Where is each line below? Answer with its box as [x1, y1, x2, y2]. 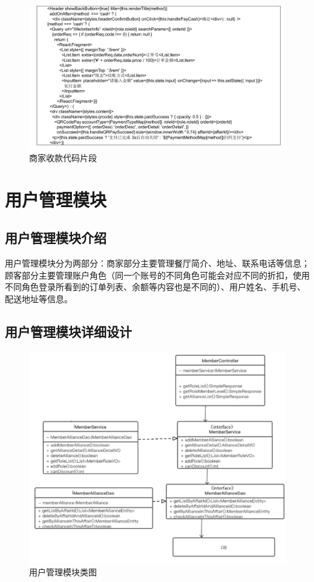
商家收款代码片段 [29, 151, 97, 164]
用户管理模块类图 [29, 565, 97, 578]
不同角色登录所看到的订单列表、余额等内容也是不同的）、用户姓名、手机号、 [5, 280, 306, 293]
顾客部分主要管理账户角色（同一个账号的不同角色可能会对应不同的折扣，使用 [5, 268, 310, 281]
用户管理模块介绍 [5, 228, 106, 247]
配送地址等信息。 [5, 293, 73, 305]
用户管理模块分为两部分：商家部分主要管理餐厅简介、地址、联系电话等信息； [5, 257, 310, 270]
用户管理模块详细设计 [5, 322, 132, 341]
